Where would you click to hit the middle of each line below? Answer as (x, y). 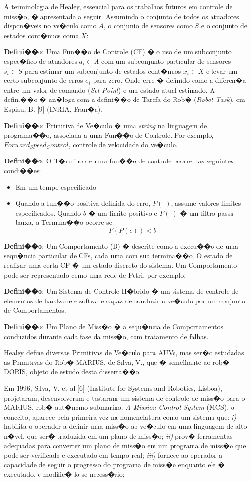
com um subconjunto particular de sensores (166, 61)
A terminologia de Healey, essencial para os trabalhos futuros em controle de (118, 6)
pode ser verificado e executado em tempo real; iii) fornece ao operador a (113, 455)
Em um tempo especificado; (57, 187)
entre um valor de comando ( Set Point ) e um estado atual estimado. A (109, 90)
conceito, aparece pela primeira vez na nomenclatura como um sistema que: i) (120, 416)
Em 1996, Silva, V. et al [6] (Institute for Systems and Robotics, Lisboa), (113, 388)
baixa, (24, 222)
